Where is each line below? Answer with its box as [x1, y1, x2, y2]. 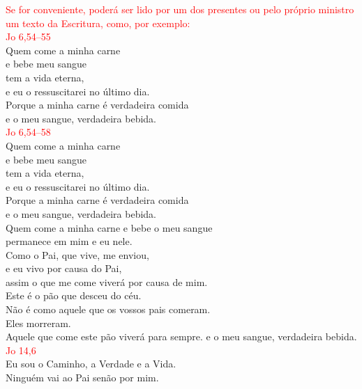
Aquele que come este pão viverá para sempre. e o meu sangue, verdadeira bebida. [6, 329, 357, 344]
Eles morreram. [6, 315, 71, 330]
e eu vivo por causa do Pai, [6, 261, 122, 276]
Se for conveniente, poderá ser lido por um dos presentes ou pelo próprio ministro [6, 2, 354, 16]
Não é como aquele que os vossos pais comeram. [6, 302, 211, 317]
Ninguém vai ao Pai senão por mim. [6, 370, 159, 385]
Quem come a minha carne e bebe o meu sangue [6, 220, 213, 235]
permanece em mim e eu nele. [6, 234, 133, 248]
